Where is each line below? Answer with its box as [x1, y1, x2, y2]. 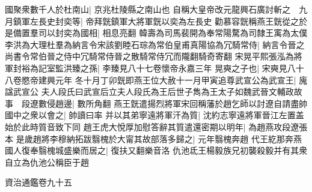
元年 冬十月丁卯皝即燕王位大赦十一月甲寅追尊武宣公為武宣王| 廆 [55, 73, 308, 86]
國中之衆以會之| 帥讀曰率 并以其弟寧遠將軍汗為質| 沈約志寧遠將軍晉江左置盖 [5, 109, 304, 121]
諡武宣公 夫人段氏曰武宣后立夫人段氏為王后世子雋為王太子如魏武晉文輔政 [5, 85, 294, 98]
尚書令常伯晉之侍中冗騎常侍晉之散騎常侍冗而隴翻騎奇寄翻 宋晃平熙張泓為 [5, 50, 294, 62]
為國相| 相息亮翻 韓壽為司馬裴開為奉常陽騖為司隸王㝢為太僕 [72, 26, 308, 39]
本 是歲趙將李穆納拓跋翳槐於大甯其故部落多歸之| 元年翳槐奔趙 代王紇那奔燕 [5, 132, 302, 145]
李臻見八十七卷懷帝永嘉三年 [102, 61, 212, 74]
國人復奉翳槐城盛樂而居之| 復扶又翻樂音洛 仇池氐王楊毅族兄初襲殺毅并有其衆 [5, 144, 308, 157]
